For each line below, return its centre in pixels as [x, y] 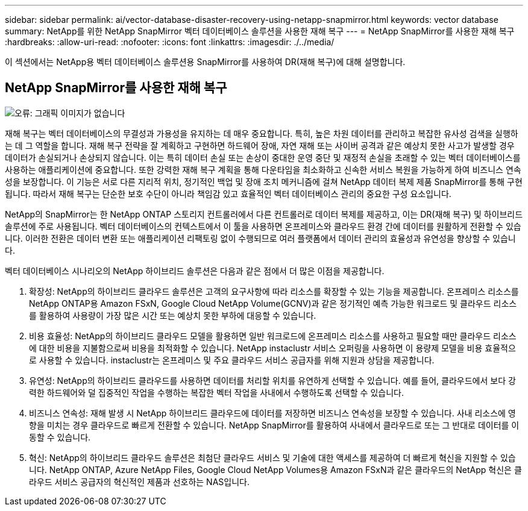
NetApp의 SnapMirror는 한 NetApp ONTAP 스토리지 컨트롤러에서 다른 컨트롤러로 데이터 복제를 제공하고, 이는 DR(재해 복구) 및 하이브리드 [264, 214]
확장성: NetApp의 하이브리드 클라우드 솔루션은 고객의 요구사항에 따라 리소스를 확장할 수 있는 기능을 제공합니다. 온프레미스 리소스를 [274, 291]
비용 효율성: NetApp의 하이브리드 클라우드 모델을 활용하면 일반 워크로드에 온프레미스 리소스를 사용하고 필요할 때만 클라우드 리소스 [273, 336]
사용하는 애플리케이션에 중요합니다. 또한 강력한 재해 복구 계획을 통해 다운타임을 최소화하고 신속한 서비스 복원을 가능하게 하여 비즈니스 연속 [263, 169]
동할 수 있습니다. [60, 437]
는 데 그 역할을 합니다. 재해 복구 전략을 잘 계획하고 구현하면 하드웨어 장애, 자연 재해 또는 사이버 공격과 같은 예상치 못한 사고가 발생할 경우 [260, 145]
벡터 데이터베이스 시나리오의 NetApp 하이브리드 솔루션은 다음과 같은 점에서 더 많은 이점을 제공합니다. [195, 271]
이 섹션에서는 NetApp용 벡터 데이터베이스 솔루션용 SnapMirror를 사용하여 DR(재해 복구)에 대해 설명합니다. [205, 62]
